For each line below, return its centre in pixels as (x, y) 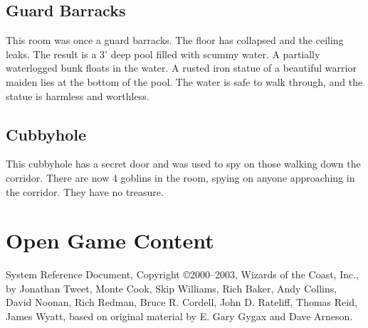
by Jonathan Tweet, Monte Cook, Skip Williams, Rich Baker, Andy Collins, (172, 288)
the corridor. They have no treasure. (85, 191)
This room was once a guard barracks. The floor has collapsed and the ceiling (175, 40)
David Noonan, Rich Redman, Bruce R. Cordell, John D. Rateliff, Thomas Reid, (182, 302)
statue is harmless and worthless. (78, 95)
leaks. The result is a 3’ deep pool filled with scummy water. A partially (163, 54)
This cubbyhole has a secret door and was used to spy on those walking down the (183, 164)
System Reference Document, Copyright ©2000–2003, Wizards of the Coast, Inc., (182, 274)
